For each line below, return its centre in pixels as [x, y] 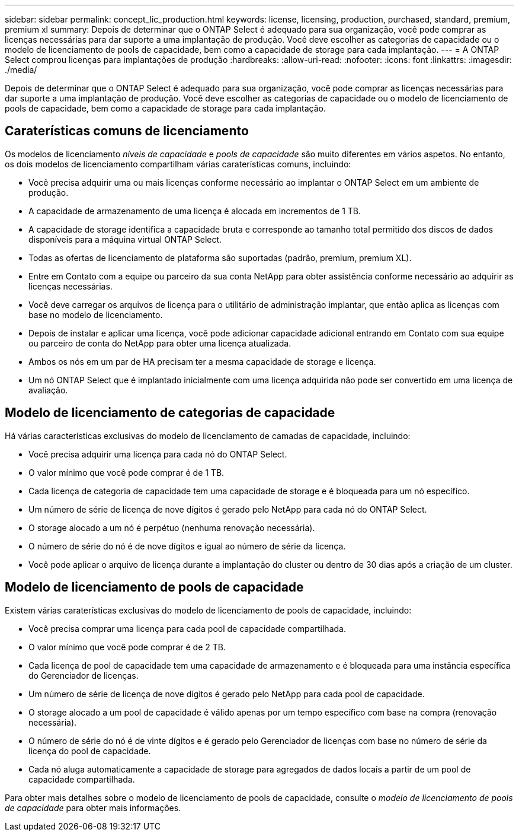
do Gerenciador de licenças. [84, 675]
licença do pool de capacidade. [90, 751]
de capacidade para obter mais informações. [93, 808]
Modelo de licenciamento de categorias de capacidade [170, 413]
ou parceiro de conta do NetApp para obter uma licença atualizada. [160, 343]
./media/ [21, 70]
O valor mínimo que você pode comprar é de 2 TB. [127, 647]
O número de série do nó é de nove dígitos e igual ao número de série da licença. [187, 546]
